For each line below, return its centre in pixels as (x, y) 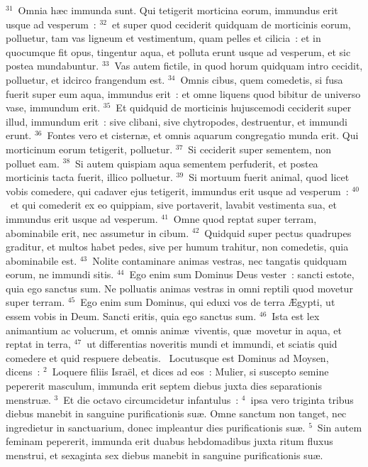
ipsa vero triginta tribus (302, 399)
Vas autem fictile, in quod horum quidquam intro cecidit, (239, 66)
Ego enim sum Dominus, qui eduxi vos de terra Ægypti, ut (208, 302)
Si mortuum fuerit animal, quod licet (269, 177)
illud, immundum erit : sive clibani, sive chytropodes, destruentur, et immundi (177, 121)
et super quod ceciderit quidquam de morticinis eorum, (231, 24)
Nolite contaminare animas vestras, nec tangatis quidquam (220, 260)
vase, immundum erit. (53, 108)
